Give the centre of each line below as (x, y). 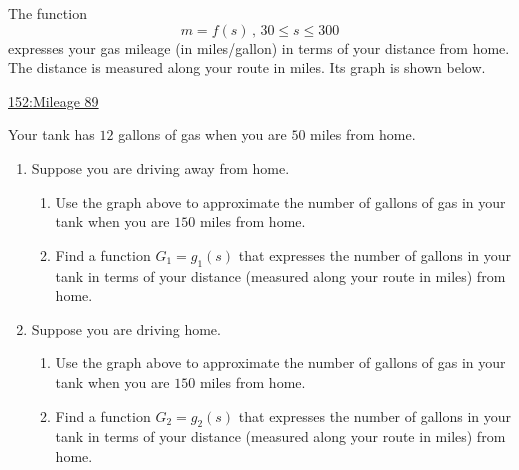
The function (47, 13)
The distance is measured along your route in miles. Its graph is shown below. (247, 67)
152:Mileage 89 (53, 100)
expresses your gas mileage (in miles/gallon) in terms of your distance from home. (259, 47)
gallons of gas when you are (202, 134)
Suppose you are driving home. (126, 328)
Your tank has (51, 134)
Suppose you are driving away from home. (160, 167)
